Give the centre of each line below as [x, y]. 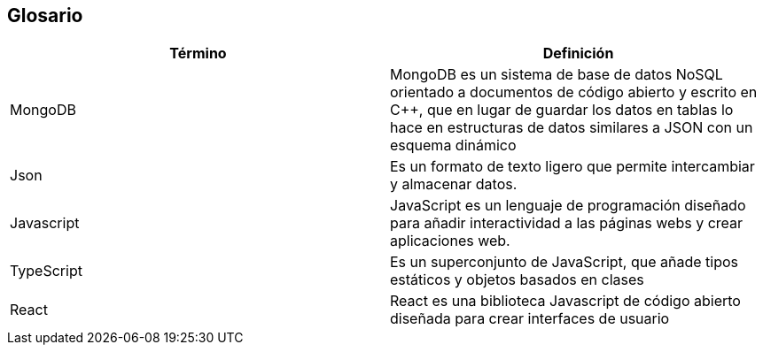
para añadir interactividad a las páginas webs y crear [567, 223]
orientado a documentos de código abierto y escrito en [574, 92]
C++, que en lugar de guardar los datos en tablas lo [562, 110]
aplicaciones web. [450, 241]
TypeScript [46, 271]
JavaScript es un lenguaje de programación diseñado [568, 206]
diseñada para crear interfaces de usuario [530, 319]
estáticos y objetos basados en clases [517, 280]
